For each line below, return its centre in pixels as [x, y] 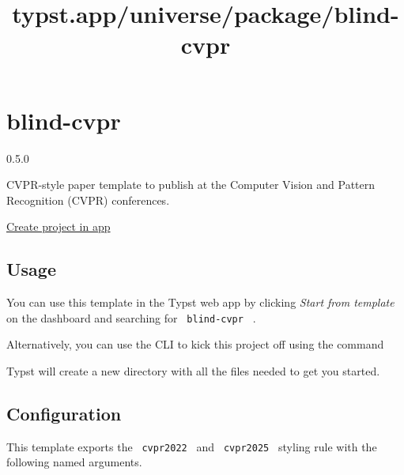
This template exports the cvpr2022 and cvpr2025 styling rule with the [192, 446]
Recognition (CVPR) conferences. [88, 200]
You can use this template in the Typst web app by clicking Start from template [200, 302]
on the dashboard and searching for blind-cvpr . [131, 317]
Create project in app [59, 226]
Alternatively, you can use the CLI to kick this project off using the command [195, 344]
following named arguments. [74, 462]
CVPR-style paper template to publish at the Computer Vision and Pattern [191, 185]
